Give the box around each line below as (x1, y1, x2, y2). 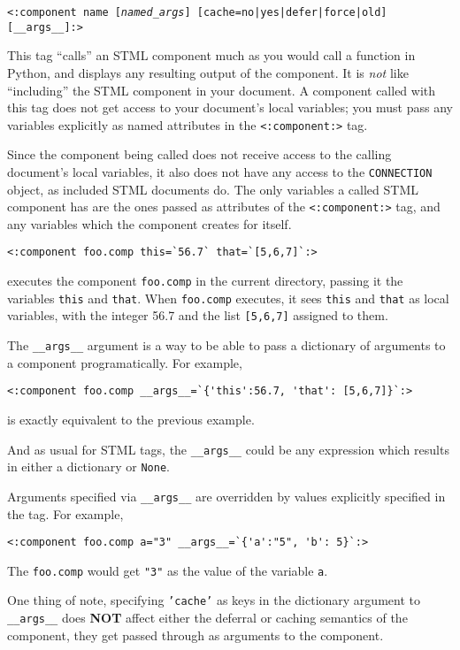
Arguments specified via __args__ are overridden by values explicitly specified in (7, 486, 446, 505)
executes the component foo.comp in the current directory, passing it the (7, 271, 403, 290)
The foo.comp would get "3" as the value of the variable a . (7, 561, 328, 579)
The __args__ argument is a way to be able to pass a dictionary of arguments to (7, 336, 446, 355)
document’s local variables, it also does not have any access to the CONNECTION (7, 162, 433, 180)
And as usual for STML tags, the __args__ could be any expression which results (7, 440, 449, 458)
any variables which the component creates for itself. (7, 214, 292, 233)
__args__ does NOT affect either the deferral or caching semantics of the (7, 608, 408, 627)
